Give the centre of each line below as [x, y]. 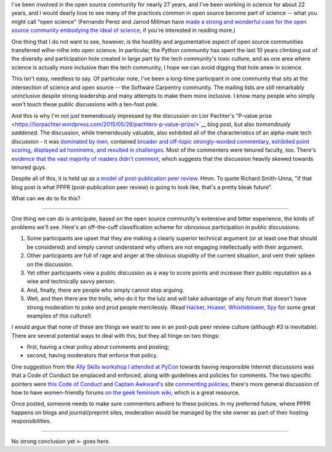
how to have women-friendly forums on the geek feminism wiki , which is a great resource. [125, 392]
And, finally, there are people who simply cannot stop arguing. [105, 290]
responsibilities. [31, 421]
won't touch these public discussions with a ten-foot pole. [85, 104]
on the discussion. [50, 264]
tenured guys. [29, 167]
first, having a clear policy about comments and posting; [98, 347]
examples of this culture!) [59, 316]
